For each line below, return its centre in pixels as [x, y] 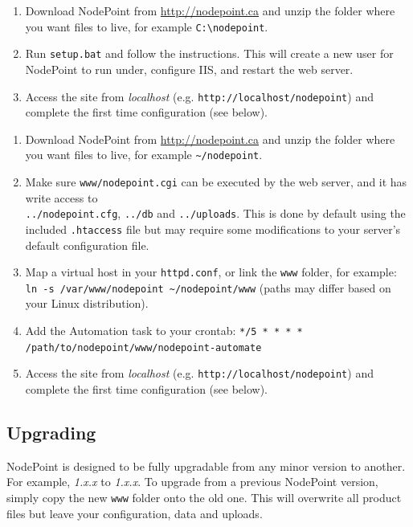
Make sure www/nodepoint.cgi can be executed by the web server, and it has [216, 182]
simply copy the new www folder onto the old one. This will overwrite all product [204, 498]
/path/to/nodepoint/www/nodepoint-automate [143, 347]
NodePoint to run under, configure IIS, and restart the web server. [189, 69]
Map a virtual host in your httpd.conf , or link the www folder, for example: [211, 272]
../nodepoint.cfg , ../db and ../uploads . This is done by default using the [215, 213]
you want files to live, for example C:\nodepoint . [147, 26]
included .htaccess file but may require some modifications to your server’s [213, 229]
